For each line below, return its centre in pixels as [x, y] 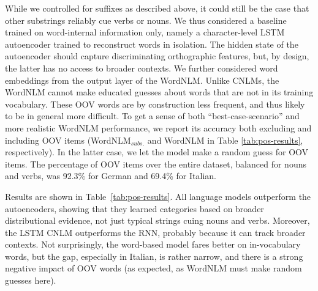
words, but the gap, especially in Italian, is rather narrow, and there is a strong [154, 256]
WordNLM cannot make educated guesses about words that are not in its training [159, 92]
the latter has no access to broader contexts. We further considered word [142, 68]
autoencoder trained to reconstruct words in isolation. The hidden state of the [152, 44]
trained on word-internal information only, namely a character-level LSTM [145, 32]
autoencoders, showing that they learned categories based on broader [134, 208]
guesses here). [31, 280]
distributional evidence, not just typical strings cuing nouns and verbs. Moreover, [157, 220]
